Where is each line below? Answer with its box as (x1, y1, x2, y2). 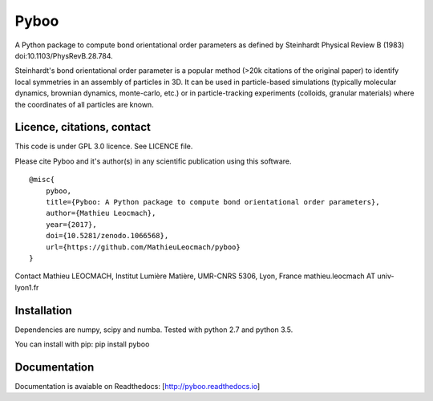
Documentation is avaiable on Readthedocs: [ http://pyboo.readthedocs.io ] (14, 381, 261, 391)
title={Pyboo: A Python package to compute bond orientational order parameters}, (45, 197, 380, 206)
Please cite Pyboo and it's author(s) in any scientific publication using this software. (14, 156, 292, 166)
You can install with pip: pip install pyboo (14, 339, 150, 349)
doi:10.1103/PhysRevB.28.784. (14, 51, 114, 60)
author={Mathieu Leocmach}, (45, 209, 156, 218)
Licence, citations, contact (14, 120, 152, 134)
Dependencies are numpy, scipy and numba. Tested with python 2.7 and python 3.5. (14, 325, 293, 334)
